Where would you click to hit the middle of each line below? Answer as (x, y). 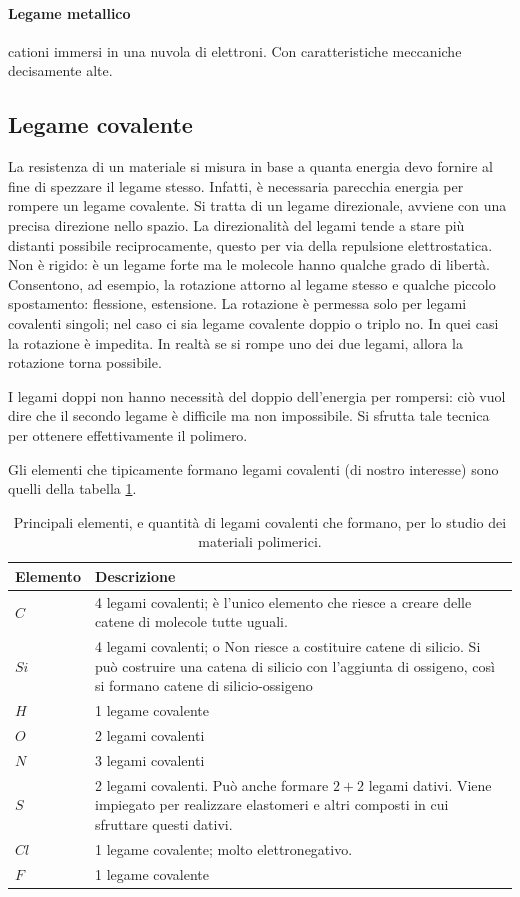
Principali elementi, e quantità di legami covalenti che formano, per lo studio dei (260, 521)
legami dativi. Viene (430, 784)
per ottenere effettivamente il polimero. (128, 434)
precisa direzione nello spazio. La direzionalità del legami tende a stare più (236, 224)
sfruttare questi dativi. (164, 823)
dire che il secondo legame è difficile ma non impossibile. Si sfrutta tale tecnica (249, 415)
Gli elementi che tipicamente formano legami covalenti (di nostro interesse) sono (253, 468)
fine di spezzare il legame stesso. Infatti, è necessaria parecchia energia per (236, 185)
